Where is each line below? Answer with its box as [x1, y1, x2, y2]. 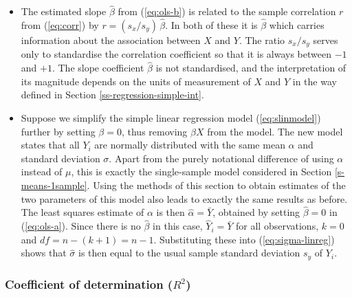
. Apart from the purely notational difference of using [109, 151, 334, 165]
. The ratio [239, 33, 285, 47]
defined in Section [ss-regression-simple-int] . [21, 87, 204, 102]
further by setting [21, 124, 96, 138]
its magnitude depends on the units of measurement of [21, 74, 251, 88]
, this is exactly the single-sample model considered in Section [71, 164, 332, 179]
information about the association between [21, 33, 201, 47]
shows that [21, 245, 67, 260]
